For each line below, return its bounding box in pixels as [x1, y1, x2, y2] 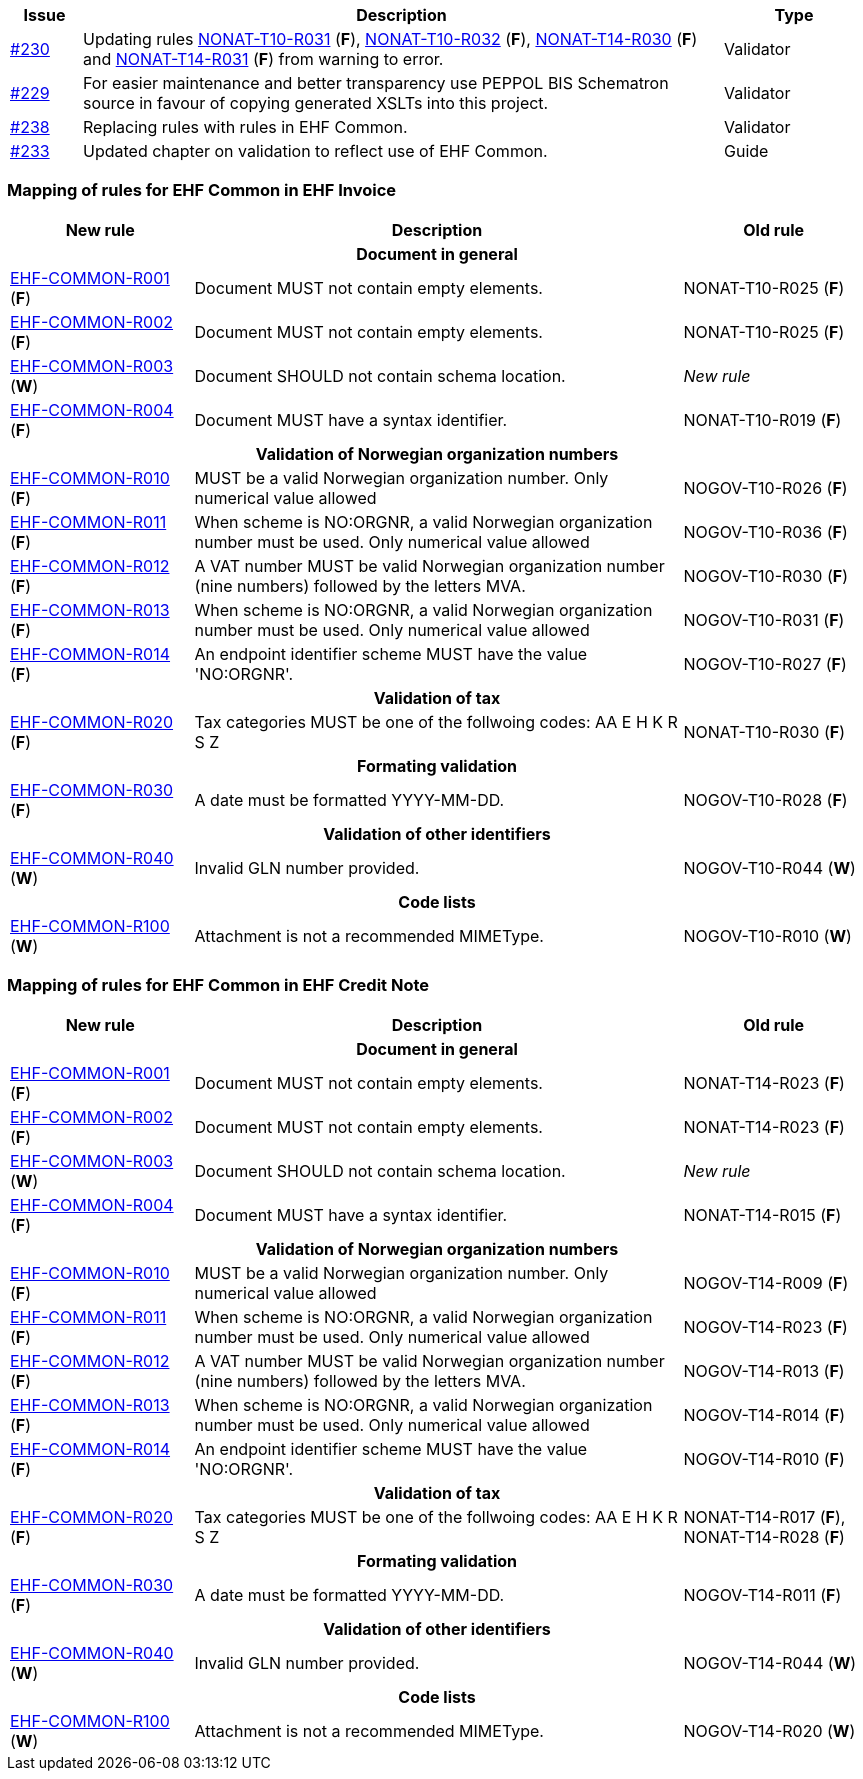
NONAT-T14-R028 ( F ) [683, 1526, 845, 1547]
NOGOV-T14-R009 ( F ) [683, 1272, 849, 1293]
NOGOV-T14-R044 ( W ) [683, 1652, 857, 1673]
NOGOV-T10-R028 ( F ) [683, 789, 848, 810]
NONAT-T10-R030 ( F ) [683, 721, 845, 742]
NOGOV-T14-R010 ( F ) [683, 1448, 845, 1469]
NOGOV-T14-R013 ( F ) [683, 1360, 845, 1381]
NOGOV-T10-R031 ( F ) [683, 609, 845, 630]
